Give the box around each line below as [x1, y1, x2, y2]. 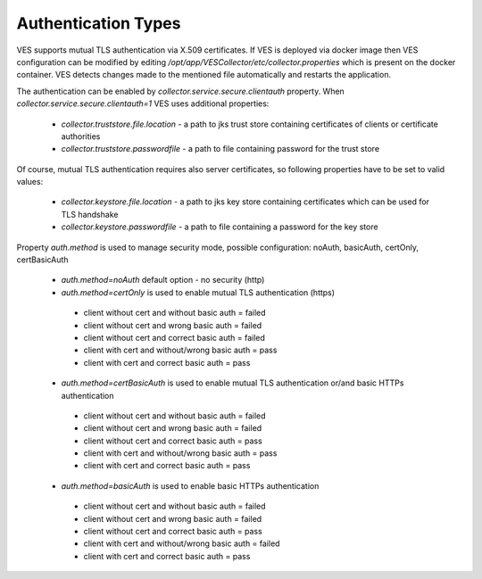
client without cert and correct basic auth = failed [83, 332, 265, 343]
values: [16, 177, 44, 187]
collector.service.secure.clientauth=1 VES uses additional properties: [16, 98, 270, 109]
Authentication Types [16, 13, 181, 33]
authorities [61, 130, 101, 142]
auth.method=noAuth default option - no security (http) [61, 275, 265, 285]
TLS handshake [61, 209, 119, 219]
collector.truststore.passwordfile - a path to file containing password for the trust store [61, 144, 379, 154]
